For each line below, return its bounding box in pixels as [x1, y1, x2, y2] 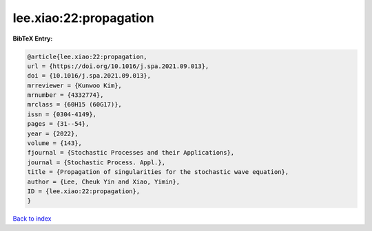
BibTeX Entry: [12, 34, 53, 43]
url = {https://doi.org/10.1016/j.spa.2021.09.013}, [27, 62, 209, 70]
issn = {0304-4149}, [27, 110, 96, 118]
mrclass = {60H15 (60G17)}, [27, 100, 122, 109]
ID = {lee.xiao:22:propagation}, [27, 188, 141, 195]
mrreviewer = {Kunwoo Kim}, [27, 81, 122, 89]
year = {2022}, [27, 129, 79, 137]
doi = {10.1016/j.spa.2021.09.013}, [27, 72, 152, 80]
